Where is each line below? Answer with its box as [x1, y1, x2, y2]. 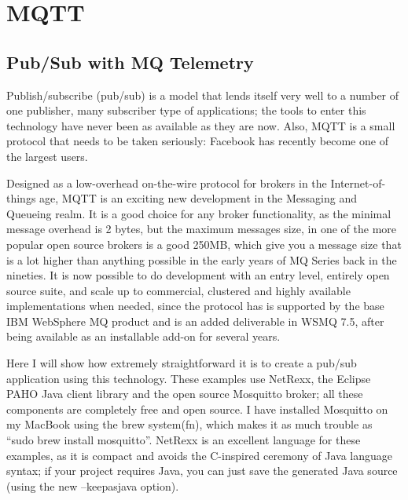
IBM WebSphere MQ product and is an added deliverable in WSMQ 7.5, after [6, 312, 384, 329]
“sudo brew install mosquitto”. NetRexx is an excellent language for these [6, 432, 361, 448]
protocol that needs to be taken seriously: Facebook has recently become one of [6, 133, 388, 149]
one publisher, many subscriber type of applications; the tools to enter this [6, 102, 366, 119]
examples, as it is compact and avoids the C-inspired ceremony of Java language [6, 447, 392, 463]
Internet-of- [330, 174, 386, 191]
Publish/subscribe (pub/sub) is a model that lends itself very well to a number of [6, 86, 399, 103]
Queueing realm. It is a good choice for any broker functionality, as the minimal [6, 205, 391, 221]
